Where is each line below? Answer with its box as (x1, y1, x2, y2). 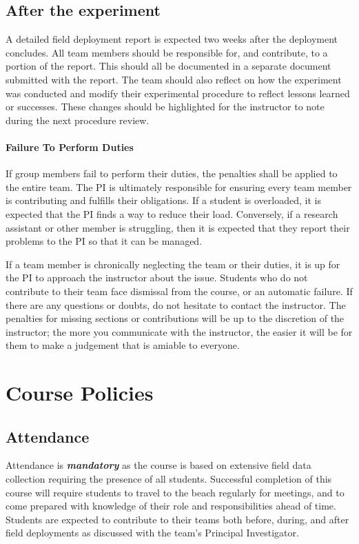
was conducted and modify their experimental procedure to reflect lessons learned (6, 85, 350, 100)
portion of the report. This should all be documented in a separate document (6, 59, 331, 73)
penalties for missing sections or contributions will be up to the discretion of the (6, 311, 345, 325)
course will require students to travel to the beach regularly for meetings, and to (6, 485, 345, 499)
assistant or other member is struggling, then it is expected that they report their (6, 220, 350, 234)
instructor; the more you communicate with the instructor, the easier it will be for (6, 324, 353, 339)
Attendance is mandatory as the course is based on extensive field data (6, 458, 311, 472)
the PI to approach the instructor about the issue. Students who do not (6, 270, 308, 285)
